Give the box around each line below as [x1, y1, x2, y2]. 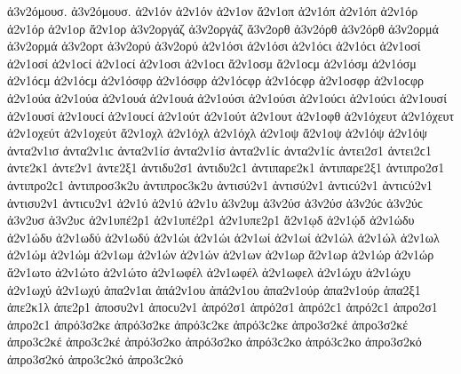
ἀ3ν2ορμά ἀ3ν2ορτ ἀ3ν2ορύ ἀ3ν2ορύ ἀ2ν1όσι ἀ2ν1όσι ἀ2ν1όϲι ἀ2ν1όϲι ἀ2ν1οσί [7, 36, 421, 55]
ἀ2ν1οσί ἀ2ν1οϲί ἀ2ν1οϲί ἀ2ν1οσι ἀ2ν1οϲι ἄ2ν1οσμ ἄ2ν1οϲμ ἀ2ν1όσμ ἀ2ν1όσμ [7, 53, 417, 72]
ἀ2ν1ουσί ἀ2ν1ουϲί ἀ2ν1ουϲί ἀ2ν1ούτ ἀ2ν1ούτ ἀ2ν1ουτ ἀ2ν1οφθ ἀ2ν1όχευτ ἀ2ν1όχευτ [7, 106, 455, 124]
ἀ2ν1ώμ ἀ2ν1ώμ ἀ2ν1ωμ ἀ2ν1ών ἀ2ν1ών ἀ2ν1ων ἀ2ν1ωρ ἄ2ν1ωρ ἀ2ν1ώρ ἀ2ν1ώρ [7, 245, 434, 264]
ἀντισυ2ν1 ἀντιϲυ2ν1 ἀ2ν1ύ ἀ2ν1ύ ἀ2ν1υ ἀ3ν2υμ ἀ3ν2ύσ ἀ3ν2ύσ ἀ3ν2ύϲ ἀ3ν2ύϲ [7, 193, 424, 211]
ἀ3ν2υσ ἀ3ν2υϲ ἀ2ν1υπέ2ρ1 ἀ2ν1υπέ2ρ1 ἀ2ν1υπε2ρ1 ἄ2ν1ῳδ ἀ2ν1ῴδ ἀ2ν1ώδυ [7, 211, 415, 229]
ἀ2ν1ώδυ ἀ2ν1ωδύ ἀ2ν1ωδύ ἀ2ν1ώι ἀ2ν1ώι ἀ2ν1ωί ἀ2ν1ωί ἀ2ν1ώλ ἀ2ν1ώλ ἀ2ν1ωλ [7, 227, 440, 246]
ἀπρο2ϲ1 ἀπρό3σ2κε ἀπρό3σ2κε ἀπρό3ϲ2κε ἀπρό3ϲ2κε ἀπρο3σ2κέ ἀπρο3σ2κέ [7, 314, 409, 333]
